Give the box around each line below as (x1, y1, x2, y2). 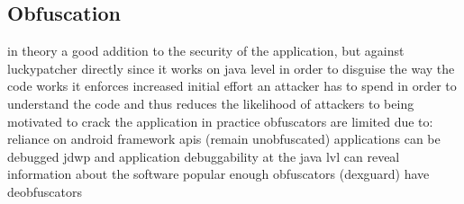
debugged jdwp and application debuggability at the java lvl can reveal (7, 146, 400, 165)
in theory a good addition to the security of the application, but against (7, 41, 405, 60)
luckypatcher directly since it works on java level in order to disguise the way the (7, 58, 455, 77)
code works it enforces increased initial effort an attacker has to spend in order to (7, 76, 457, 95)
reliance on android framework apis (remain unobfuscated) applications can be (7, 129, 441, 148)
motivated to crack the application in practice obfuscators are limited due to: (7, 111, 433, 130)
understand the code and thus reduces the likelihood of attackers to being (7, 93, 414, 112)
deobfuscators (7, 182, 83, 200)
